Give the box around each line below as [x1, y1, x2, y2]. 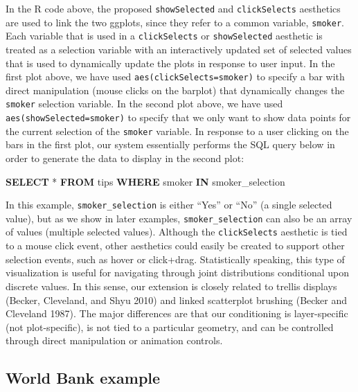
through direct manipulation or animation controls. [6, 333, 223, 348]
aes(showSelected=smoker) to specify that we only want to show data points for [6, 110, 351, 125]
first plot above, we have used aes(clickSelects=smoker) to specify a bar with [6, 69, 345, 84]
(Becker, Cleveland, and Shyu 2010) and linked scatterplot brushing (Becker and [6, 292, 348, 307]
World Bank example [6, 367, 161, 389]
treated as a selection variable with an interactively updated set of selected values [6, 42, 352, 56]
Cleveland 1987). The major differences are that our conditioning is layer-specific [6, 306, 348, 321]
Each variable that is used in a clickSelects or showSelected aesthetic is [6, 28, 323, 43]
